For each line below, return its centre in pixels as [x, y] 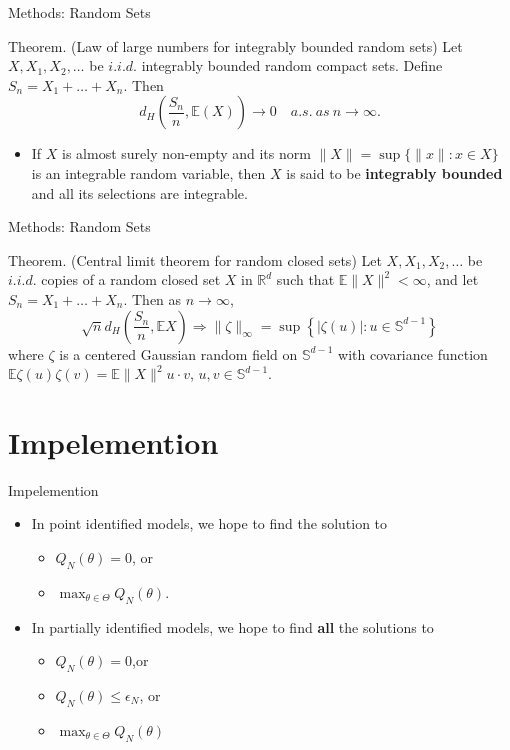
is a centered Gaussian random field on [178, 353]
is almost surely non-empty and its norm [186, 153]
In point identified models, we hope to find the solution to [209, 523]
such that [305, 279]
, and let [452, 279]
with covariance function [413, 353]
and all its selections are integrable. [139, 192]
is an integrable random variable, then [148, 172]
